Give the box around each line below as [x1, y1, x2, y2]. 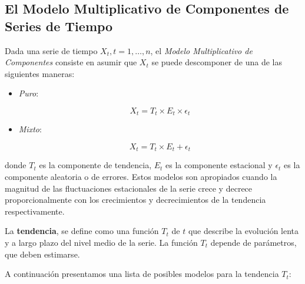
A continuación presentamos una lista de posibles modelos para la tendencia [5, 268, 279, 280]
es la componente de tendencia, [39, 159, 152, 171]
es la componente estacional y [165, 159, 273, 171]
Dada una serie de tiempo [5, 44, 98, 56]
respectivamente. [5, 205, 65, 217]
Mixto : [18, 123, 42, 135]
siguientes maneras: [5, 67, 75, 79]
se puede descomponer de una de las [151, 56, 282, 68]
